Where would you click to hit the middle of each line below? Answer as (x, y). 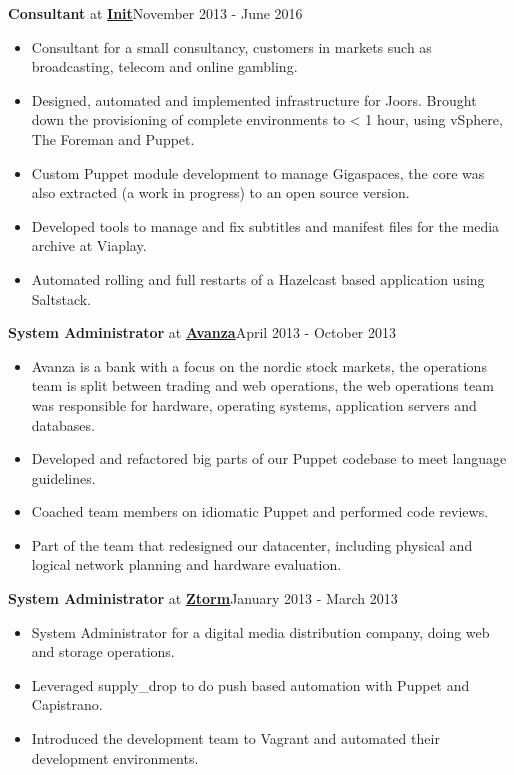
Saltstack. (61, 298)
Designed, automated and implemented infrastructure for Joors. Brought (254, 99)
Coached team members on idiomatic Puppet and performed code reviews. (260, 511)
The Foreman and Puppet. (113, 138)
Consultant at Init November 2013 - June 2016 (155, 13)
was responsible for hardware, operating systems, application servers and (254, 404)
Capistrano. (67, 704)
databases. (63, 424)
